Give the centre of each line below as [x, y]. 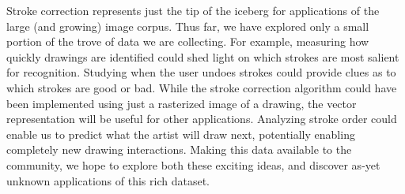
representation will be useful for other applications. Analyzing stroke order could [202, 119]
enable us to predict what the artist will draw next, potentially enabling [181, 134]
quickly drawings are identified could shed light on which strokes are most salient [203, 56]
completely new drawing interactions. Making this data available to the [179, 149]
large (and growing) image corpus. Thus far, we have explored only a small [188, 26]
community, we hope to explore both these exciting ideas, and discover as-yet [193, 164]
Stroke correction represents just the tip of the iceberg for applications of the [193, 10]
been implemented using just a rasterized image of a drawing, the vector [182, 103]
